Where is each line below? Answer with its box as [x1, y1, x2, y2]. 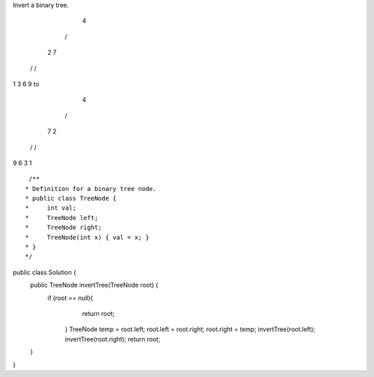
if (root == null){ [47, 294, 93, 302]
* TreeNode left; [25, 214, 98, 221]
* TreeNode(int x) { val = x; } [25, 233, 150, 241]
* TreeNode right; [25, 224, 103, 232]
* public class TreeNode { [25, 194, 117, 203]
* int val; [25, 204, 77, 212]
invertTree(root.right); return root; [64, 335, 161, 343]
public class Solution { [12, 268, 76, 276]
